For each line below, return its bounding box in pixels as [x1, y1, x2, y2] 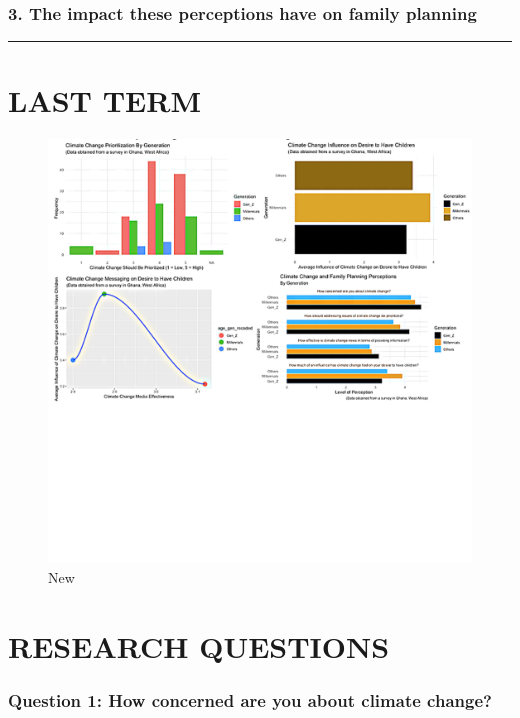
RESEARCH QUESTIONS [8, 625, 390, 666]
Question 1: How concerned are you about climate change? [8, 687, 492, 712]
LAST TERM [8, 80, 202, 121]
